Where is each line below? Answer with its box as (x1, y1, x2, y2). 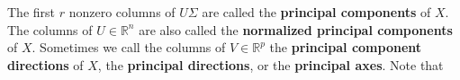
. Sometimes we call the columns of (32, 38, 226, 57)
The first (7, 3, 56, 21)
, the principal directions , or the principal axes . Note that (97, 55, 444, 74)
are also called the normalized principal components (139, 20, 453, 39)
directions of (7, 55, 84, 74)
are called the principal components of (202, 3, 431, 21)
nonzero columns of (68, 3, 176, 21)
